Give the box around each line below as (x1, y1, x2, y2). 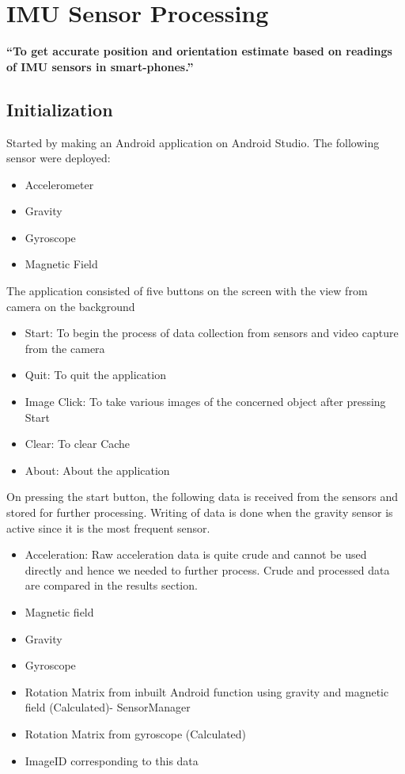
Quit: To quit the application (25, 366, 166, 383)
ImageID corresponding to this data (25, 752, 199, 768)
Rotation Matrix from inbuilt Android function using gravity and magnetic (25, 683, 389, 700)
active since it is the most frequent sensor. (6, 519, 210, 536)
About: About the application (25, 461, 170, 478)
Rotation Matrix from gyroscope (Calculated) (25, 725, 247, 742)
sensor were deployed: (6, 150, 111, 166)
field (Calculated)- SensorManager (25, 699, 191, 715)
